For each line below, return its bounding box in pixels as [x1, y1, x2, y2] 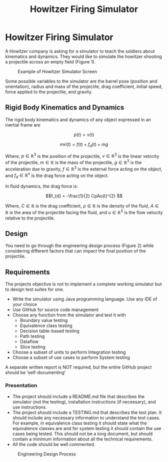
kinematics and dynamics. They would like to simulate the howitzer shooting [5, 53, 162, 59]
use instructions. [12, 404, 47, 410]
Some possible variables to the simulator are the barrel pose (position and [5, 78, 157, 84]
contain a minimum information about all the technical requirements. [12, 436, 153, 442]
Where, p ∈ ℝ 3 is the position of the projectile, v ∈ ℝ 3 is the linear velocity [5, 152, 159, 159]
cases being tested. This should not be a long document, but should [12, 430, 153, 436]
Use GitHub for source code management [12, 306, 99, 313]
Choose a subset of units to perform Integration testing [12, 349, 126, 355]
